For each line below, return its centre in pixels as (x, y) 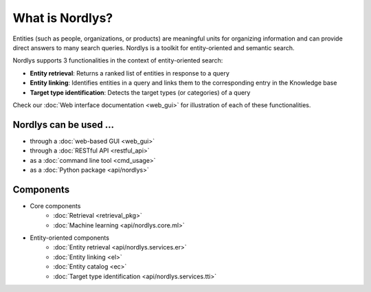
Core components (55, 205)
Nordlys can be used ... (64, 125)
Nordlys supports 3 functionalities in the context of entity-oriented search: (118, 60)
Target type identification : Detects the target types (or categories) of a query (140, 92)
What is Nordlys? (63, 18)
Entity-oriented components (70, 238)
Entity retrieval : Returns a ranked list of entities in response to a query (130, 73)
